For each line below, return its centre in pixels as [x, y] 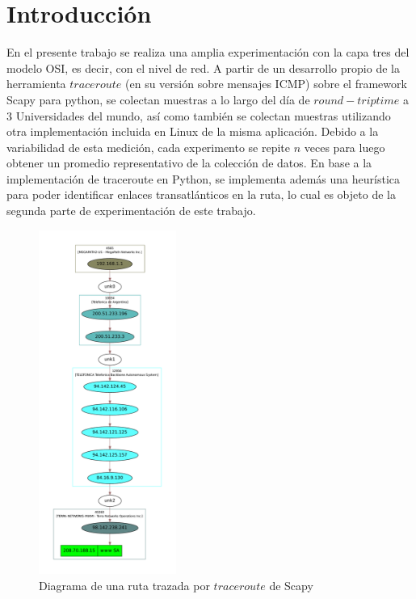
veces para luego [345, 147]
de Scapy [291, 585]
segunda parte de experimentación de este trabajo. [131, 211]
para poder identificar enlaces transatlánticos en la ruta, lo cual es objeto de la [201, 194]
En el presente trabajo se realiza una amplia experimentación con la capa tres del [208, 52]
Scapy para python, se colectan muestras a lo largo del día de [158, 99]
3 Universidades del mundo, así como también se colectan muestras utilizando [199, 115]
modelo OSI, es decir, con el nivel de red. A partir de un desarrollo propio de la [203, 67]
